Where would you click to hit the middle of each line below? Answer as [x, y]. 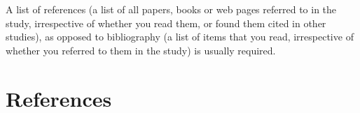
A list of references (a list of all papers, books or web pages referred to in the [171, 9]
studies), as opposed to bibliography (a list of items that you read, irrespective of [180, 37]
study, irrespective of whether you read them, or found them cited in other [166, 23]
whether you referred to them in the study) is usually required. [141, 50]
